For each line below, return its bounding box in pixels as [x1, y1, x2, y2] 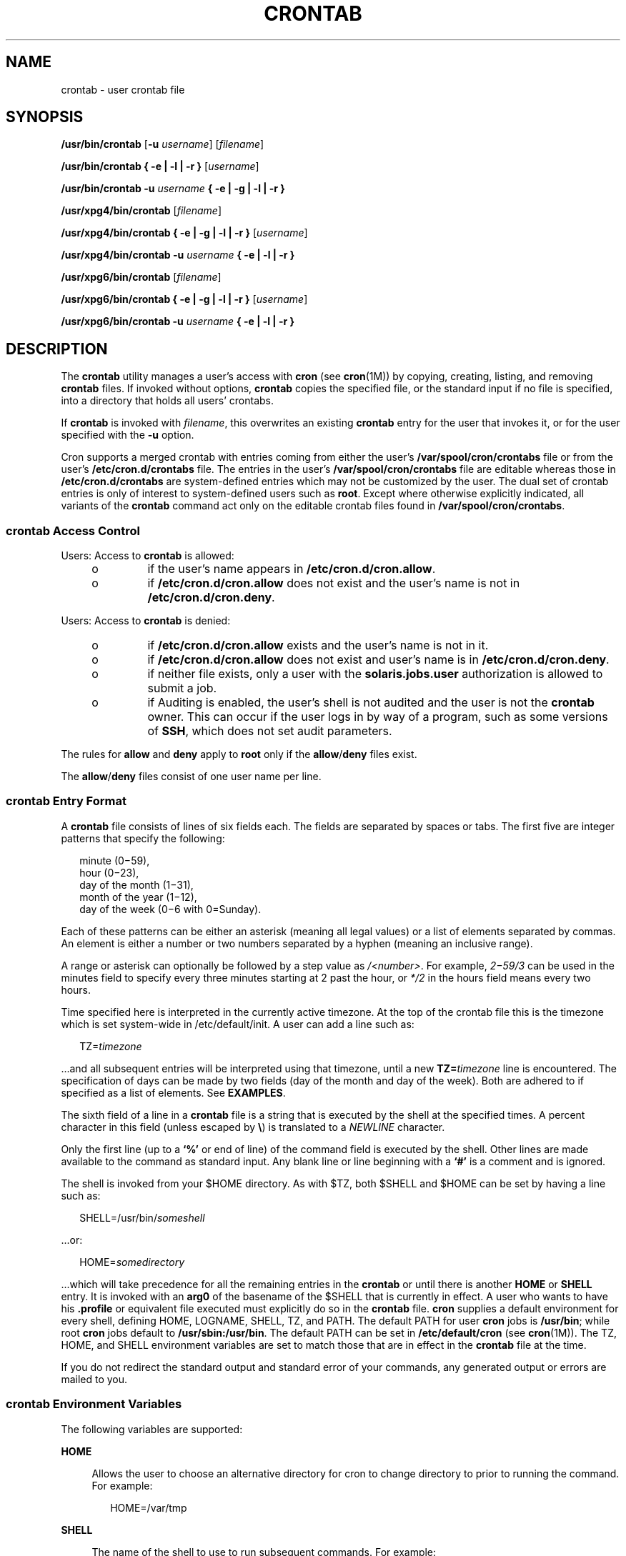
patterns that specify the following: [61, 832, 225, 844]
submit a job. [147, 681, 217, 696]
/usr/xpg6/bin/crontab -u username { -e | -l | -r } [61, 315, 295, 328]
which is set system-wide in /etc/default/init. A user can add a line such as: [61, 1017, 414, 1030]
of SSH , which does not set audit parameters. [147, 724, 392, 739]
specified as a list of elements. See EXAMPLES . [61, 1086, 286, 1099]
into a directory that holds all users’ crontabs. [61, 394, 274, 407]
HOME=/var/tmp [110, 1501, 187, 1514]
